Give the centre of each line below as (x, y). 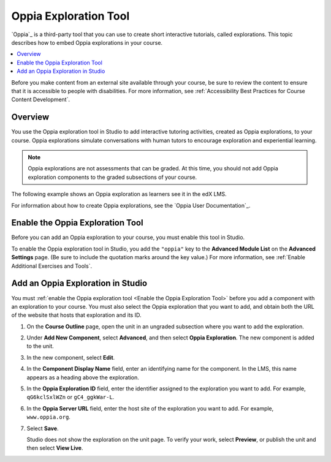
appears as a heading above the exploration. (83, 377)
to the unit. (40, 346)
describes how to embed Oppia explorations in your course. (87, 42)
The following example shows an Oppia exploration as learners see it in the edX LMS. (119, 194)
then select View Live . (55, 448)
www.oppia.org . (48, 417)
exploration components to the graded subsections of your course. (112, 177)
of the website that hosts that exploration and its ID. (76, 315)
